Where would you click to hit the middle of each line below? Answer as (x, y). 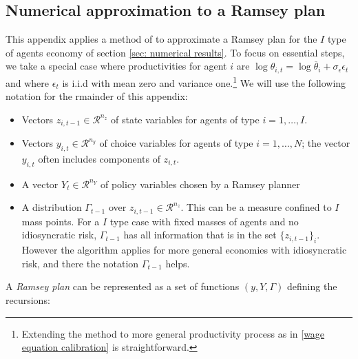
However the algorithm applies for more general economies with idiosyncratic (184, 250)
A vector (40, 184)
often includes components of (99, 158)
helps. (178, 263)
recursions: (28, 299)
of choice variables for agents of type (176, 143)
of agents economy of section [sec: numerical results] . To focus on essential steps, (175, 52)
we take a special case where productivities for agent (116, 66)
